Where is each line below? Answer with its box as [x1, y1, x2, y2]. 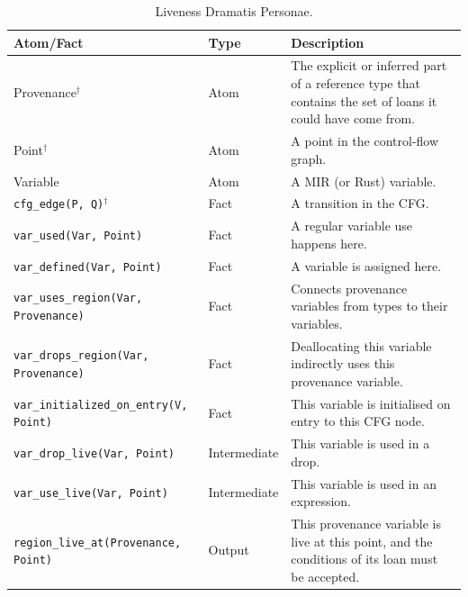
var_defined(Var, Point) [13, 260, 162, 274]
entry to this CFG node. [291, 412, 425, 430]
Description [291, 32, 364, 51]
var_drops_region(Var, [13, 349, 149, 363]
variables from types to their [291, 296, 448, 315]
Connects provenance [291, 278, 408, 297]
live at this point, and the [291, 531, 433, 550]
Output [208, 540, 249, 559]
